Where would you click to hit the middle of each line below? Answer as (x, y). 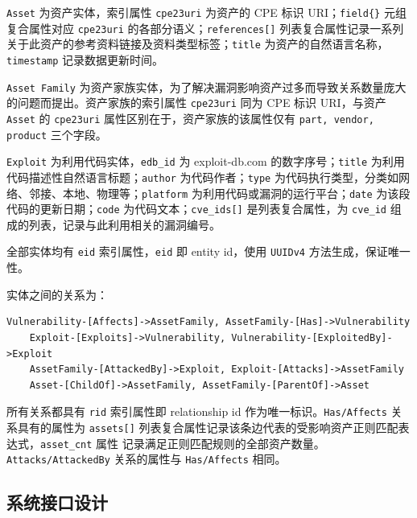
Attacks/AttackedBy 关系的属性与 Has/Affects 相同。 (147, 459)
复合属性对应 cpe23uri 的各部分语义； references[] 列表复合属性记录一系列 (205, 28)
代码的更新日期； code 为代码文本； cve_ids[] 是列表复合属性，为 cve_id (197, 209)
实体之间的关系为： (57, 294)
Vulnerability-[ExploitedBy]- (312, 337)
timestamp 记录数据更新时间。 (85, 59)
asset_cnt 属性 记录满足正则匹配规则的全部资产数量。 (183, 443)
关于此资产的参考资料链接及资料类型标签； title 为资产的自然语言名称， (198, 44)
